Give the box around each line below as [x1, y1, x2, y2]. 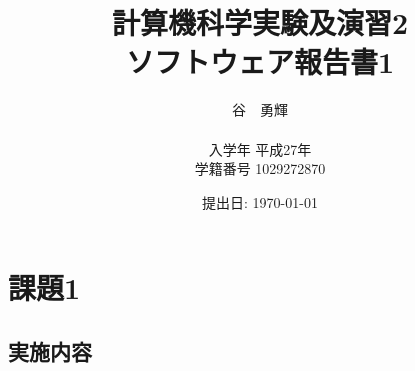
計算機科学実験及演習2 [111, 2, 409, 43]
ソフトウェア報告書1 [125, 41, 395, 82]
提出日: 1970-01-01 [202, 191, 318, 212]
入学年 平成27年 [208, 138, 312, 159]
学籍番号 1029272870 [194, 158, 326, 179]
